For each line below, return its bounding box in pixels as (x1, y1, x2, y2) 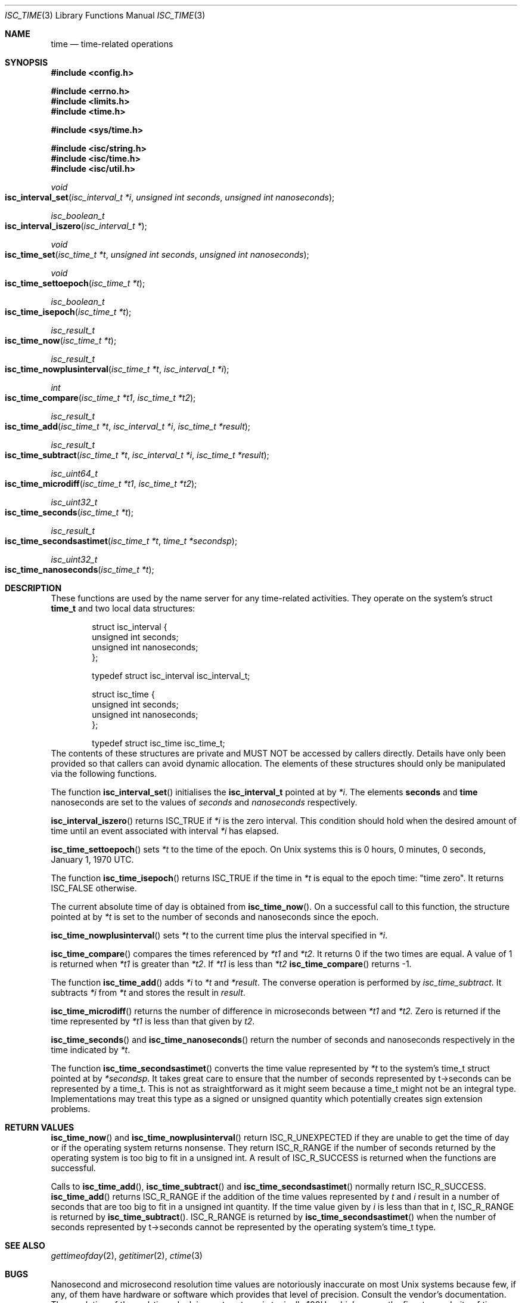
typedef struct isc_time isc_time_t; (92, 738, 225, 748)
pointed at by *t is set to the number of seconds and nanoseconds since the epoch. (51, 912, 379, 922)
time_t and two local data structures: (51, 603, 195, 613)
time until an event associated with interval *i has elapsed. (51, 826, 279, 836)
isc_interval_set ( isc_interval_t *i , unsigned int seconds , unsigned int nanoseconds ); (5, 192, 335, 202)
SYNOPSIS (5, 57, 48, 67)
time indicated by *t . (51, 1045, 130, 1055)
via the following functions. (51, 768, 157, 779)
